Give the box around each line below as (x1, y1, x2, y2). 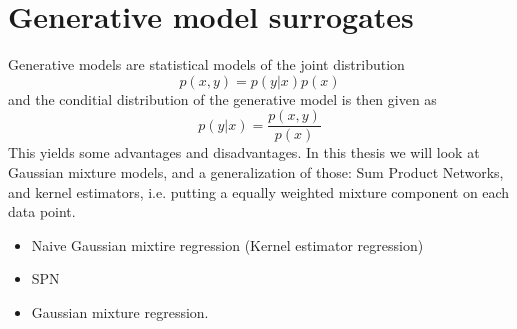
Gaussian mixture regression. (31, 301, 209, 322)
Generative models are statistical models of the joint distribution (8, 54, 405, 75)
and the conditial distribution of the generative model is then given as (8, 88, 437, 109)
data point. (8, 201, 76, 222)
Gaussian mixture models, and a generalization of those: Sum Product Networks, (8, 161, 504, 182)
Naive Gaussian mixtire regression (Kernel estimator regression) (31, 234, 424, 255)
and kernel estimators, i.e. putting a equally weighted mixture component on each (8, 181, 510, 202)
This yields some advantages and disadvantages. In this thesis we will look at (8, 142, 480, 163)
